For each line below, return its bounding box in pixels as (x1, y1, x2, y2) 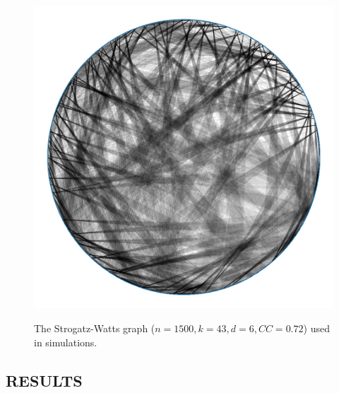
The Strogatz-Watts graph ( (34, 321, 155, 336)
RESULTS (6, 369, 83, 391)
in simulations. (34, 334, 97, 349)
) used (303, 321, 330, 336)
